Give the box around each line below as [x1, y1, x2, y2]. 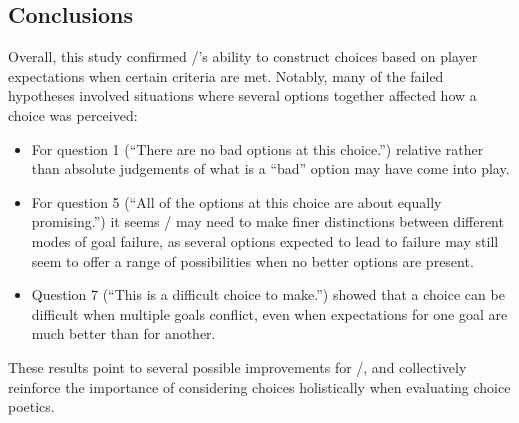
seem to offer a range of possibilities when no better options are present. [31, 250, 474, 271]
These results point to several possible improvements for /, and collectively [8, 356, 467, 377]
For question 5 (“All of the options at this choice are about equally [31, 191, 442, 212]
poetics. [8, 396, 55, 417]
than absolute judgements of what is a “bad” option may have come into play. [31, 158, 510, 179]
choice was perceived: [8, 104, 138, 125]
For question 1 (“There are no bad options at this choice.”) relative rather [31, 138, 484, 159]
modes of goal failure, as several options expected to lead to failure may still [31, 230, 499, 251]
